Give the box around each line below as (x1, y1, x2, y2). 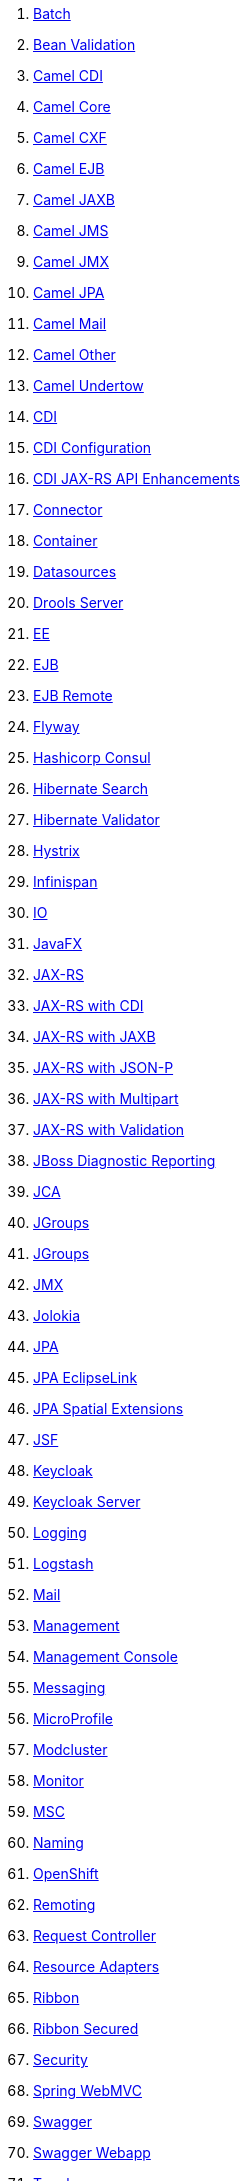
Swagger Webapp (33, 2144, 151, 2161)
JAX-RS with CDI (33, 997, 144, 1014)
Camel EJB (33, 160, 105, 177)
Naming (33, 1834, 84, 1851)
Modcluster (33, 1741, 108, 1758)
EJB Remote (33, 687, 113, 704)
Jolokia (33, 1307, 81, 1324)
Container (33, 532, 98, 549)
